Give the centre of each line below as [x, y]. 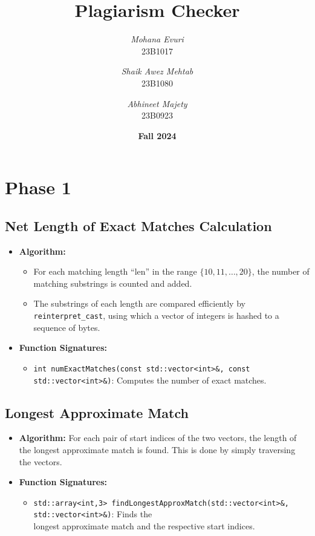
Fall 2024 [157, 135]
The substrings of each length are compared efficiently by [139, 303]
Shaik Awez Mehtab [157, 71]
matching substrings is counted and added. [113, 283]
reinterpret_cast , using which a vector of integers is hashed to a [156, 315]
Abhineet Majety [157, 103]
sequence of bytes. [67, 327]
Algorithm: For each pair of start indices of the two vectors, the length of [158, 438]
